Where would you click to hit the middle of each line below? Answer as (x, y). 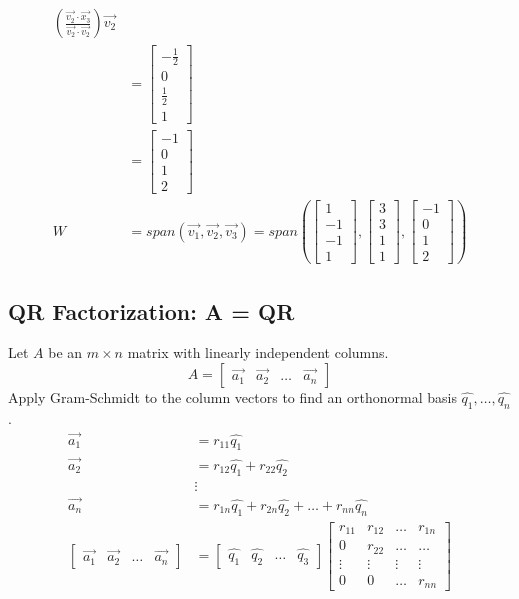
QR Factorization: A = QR (151, 310)
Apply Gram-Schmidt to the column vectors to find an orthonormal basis (232, 397)
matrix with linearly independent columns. (258, 352)
